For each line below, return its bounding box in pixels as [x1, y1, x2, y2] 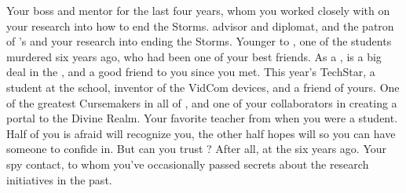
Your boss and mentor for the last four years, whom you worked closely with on [6, 2, 390, 18]
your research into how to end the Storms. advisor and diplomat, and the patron [6, 17, 394, 34]
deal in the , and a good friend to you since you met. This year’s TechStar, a [6, 64, 375, 80]
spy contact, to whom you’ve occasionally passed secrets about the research [6, 155, 369, 172]
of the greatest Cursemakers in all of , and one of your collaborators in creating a [6, 94, 397, 111]
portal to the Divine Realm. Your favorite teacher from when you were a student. [6, 110, 398, 126]
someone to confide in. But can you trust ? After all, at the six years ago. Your [6, 140, 387, 157]
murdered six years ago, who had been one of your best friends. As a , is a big [6, 48, 382, 64]
